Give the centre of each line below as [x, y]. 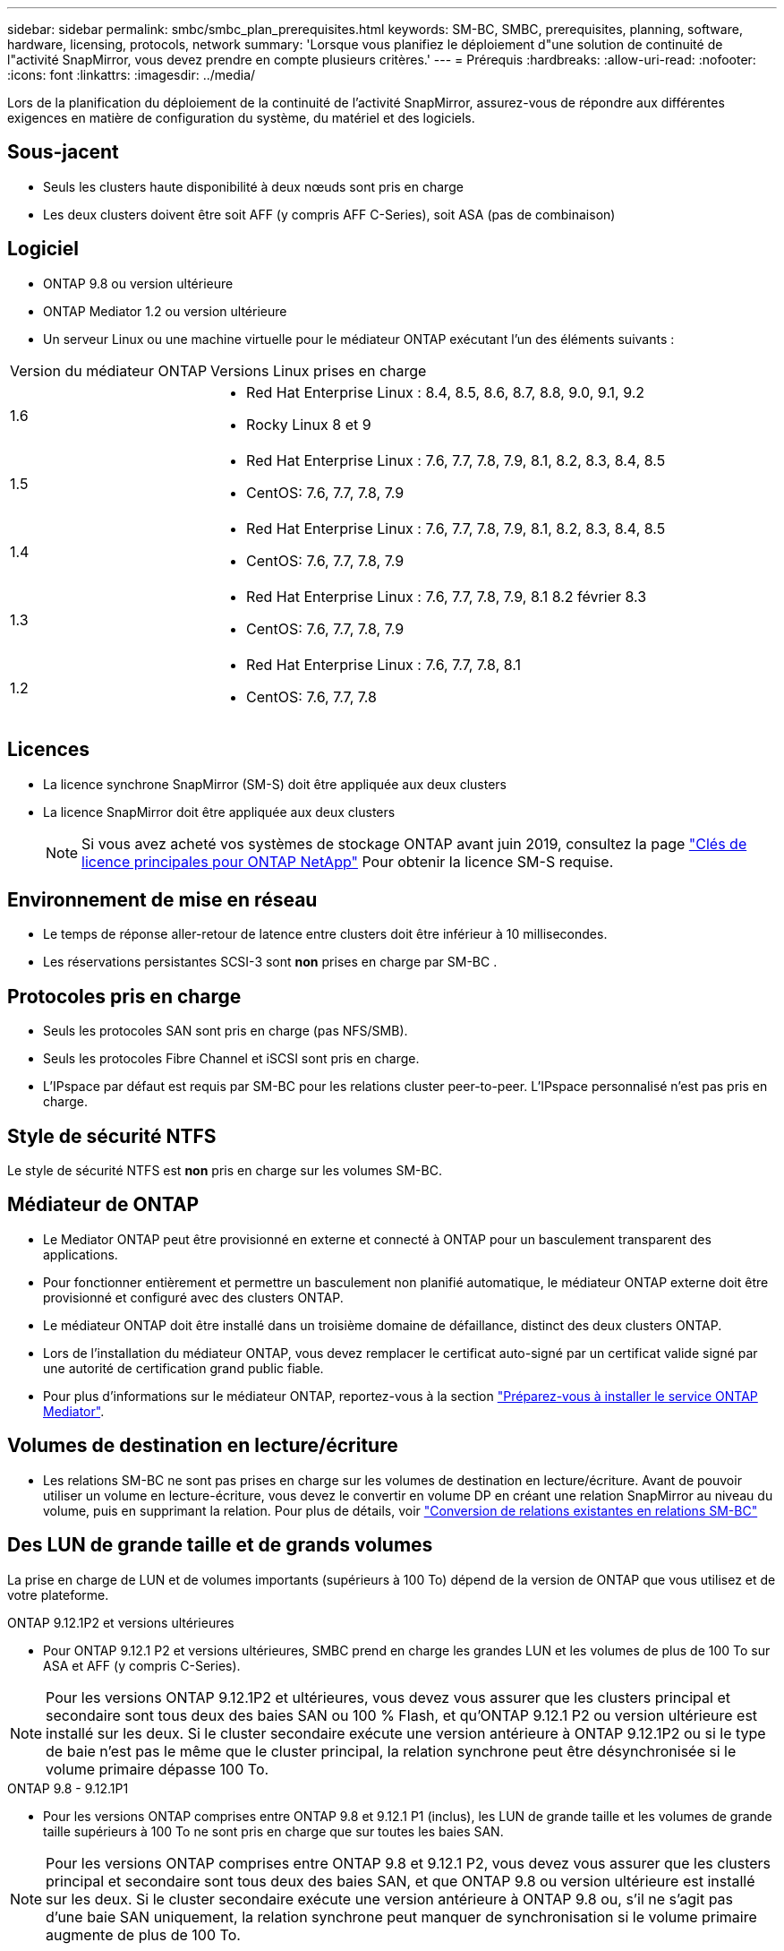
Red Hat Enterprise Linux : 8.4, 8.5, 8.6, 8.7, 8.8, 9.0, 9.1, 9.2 [446, 392]
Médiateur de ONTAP [103, 1205]
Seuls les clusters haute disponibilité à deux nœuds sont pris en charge [253, 186]
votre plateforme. [58, 1594]
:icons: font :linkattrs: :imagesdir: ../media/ [132, 75]
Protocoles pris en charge [124, 996]
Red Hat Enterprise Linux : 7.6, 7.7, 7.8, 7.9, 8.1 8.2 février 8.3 [447, 596]
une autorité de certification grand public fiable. [183, 1368]
